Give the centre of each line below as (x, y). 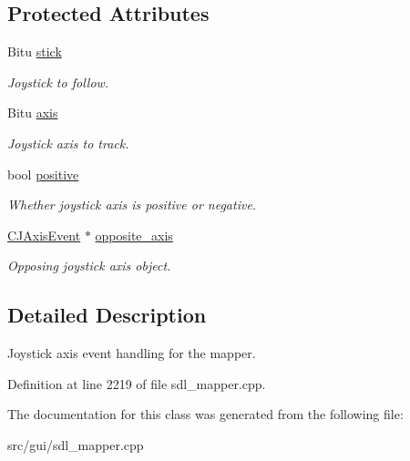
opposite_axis (134, 235)
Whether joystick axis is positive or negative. (132, 205)
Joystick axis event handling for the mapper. (132, 353)
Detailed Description (107, 315)
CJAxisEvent (44, 235)
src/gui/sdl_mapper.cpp (76, 444)
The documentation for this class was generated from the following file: (205, 414)
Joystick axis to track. (68, 143)
